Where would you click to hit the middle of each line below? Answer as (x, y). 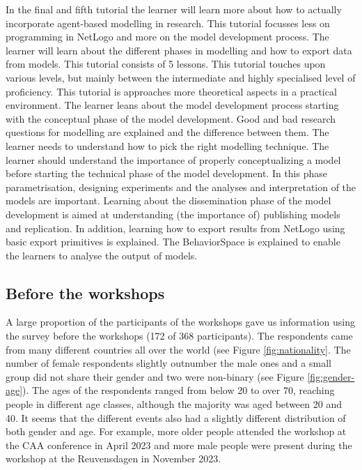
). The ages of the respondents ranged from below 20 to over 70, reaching (179, 390)
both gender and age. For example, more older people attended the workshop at (176, 431)
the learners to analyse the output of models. (102, 255)
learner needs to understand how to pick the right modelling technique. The (167, 145)
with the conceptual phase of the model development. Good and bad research (171, 118)
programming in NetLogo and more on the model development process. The (167, 37)
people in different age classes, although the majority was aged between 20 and (174, 404)
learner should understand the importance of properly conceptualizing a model (173, 159)
